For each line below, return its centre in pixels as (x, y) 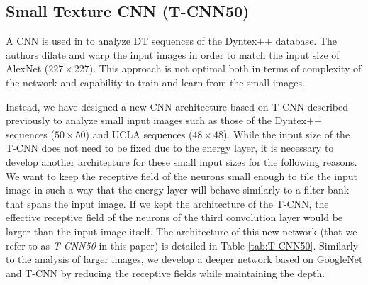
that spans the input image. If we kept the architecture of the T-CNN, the (167, 203)
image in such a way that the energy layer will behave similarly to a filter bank (178, 190)
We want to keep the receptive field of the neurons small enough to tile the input (182, 175)
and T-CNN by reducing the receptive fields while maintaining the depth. (166, 273)
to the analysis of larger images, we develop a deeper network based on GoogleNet (184, 259)
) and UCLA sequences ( (139, 134)
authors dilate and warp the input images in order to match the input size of (173, 54)
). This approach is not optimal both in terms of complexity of (225, 68)
